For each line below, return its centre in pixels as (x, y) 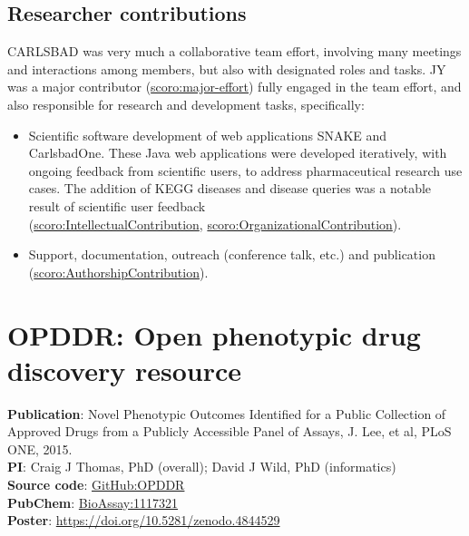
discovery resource (124, 370)
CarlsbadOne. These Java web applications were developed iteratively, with (238, 153)
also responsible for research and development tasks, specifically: (186, 104)
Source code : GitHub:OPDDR (96, 485)
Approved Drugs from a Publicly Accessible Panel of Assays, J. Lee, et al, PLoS (230, 431)
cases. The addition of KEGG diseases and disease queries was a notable (230, 188)
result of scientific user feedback (117, 205)
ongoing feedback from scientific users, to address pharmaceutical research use (245, 170)
